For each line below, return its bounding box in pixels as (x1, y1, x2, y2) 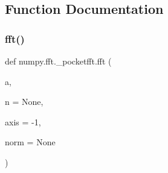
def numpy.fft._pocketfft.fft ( (5, 55, 112, 67)
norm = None (5, 136, 56, 148)
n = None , (5, 95, 44, 108)
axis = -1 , (5, 115, 41, 128)
